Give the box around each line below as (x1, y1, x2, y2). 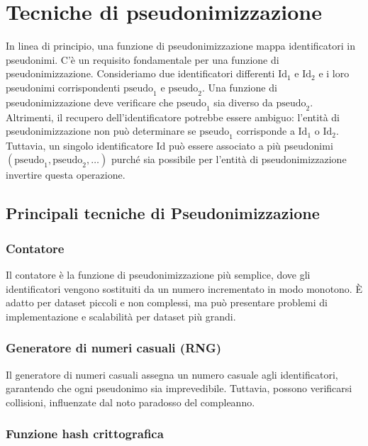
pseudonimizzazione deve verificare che (6, 94, 174, 109)
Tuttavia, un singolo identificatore (6, 138, 153, 152)
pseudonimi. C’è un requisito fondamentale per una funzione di (6, 52, 279, 67)
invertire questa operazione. (6, 167, 126, 182)
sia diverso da (213, 94, 273, 109)
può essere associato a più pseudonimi (168, 138, 333, 152)
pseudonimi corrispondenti (6, 79, 121, 94)
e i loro (318, 66, 350, 81)
